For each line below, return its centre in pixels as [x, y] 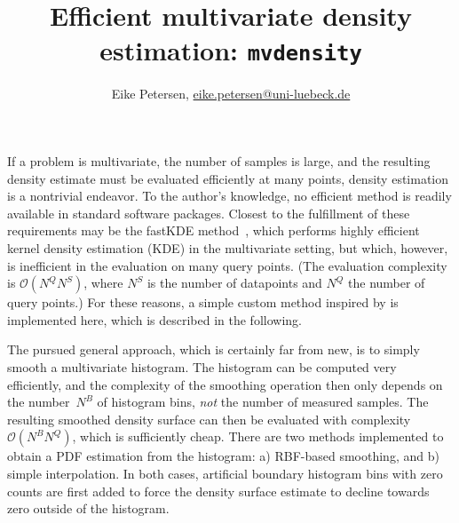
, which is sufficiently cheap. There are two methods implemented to [258, 436]
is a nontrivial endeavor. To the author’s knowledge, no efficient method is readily [229, 196]
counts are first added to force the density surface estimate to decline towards [218, 491]
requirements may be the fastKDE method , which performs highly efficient [214, 230]
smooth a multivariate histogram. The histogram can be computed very [202, 366]
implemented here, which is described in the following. [154, 319]
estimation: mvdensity [231, 50]
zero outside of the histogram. [88, 508]
